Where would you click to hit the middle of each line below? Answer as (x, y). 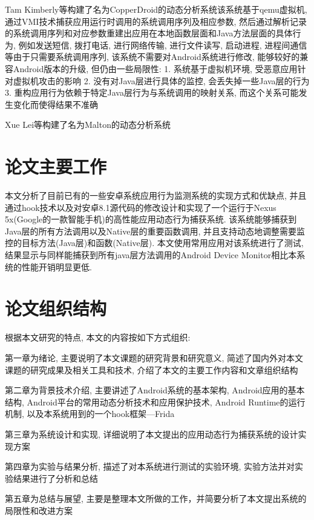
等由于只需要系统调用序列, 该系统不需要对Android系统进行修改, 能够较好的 (152, 57)
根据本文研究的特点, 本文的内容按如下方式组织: (98, 337)
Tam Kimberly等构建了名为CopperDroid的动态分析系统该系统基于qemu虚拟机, (156, 9)
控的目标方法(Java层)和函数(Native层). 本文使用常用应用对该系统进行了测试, (154, 243)
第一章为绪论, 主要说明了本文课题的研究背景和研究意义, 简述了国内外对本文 (154, 357)
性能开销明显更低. (57, 266)
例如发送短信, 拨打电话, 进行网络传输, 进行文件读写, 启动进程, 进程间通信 (163, 45)
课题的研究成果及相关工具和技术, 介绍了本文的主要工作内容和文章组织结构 (152, 369)
